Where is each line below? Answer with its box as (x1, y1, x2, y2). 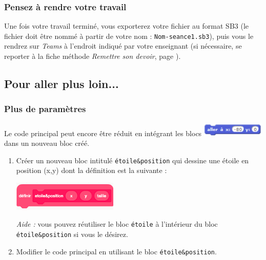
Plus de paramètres (4, 102, 86, 115)
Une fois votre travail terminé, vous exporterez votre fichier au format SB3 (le (4, 20, 249, 31)
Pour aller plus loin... (4, 76, 119, 92)
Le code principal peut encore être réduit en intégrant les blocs (4, 127, 202, 138)
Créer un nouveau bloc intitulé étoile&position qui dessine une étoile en (16, 155, 249, 165)
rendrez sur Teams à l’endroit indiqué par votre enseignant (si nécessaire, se (4, 40, 242, 51)
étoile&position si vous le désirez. (16, 229, 128, 240)
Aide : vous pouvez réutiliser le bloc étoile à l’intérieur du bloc (16, 219, 218, 229)
